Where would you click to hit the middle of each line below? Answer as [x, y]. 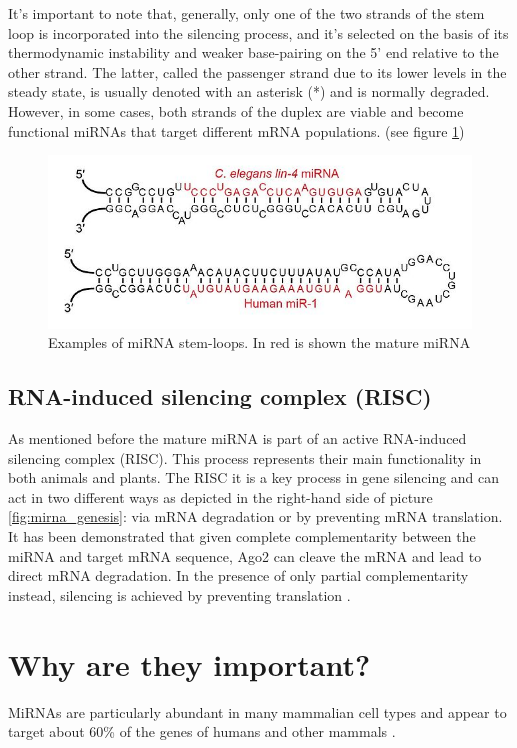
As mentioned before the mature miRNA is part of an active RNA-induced [237, 438]
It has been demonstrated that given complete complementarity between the [242, 536]
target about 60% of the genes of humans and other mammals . [202, 731]
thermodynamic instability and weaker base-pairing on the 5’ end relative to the [253, 52]
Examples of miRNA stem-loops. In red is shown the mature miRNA [259, 342]
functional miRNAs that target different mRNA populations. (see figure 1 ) [236, 130]
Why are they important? [189, 663]
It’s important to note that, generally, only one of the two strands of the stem [246, 13]
